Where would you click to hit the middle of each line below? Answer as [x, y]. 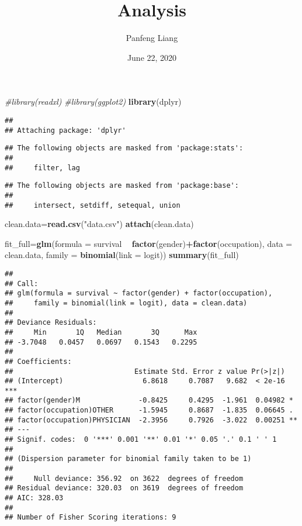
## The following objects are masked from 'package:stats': [124, 148]
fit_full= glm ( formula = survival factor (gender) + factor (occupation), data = [149, 243]
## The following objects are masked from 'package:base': [122, 186]
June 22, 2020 [152, 57]
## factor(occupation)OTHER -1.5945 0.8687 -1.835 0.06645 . [149, 410]
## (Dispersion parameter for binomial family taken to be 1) [128, 459]
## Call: [22, 283]
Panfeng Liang [152, 38]
